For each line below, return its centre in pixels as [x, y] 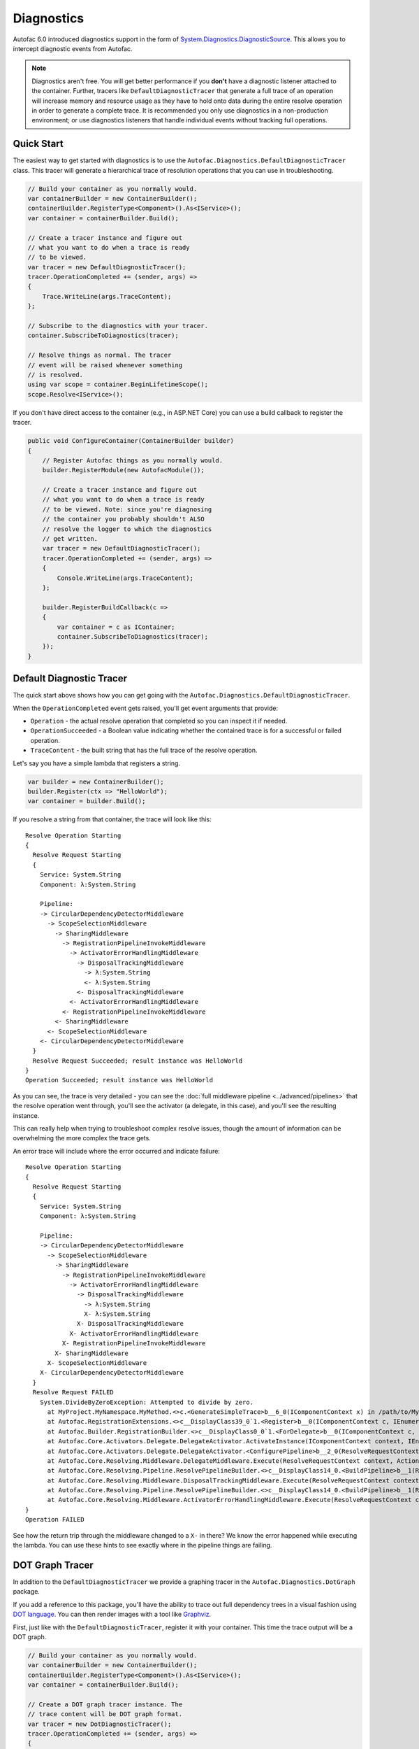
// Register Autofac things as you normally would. [133, 460]
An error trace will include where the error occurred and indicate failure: [116, 1151]
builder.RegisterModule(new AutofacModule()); [124, 470]
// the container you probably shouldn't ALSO [124, 519]
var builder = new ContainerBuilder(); [96, 781]
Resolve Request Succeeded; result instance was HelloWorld [138, 1061]
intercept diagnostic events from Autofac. [73, 48]
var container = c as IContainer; [116, 627]
